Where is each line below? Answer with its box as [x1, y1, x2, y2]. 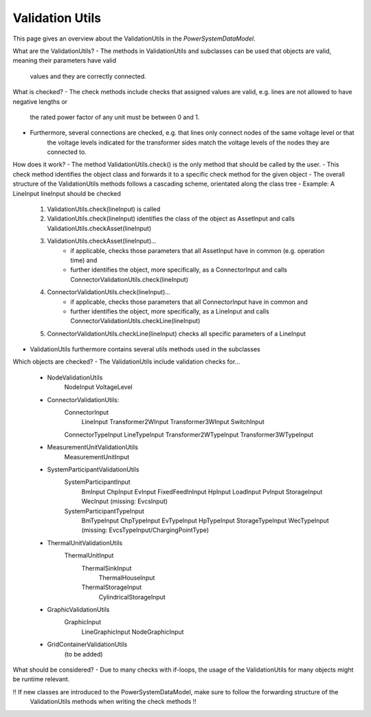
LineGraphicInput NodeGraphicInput [81, 628, 184, 636]
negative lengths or [12, 97, 68, 106]
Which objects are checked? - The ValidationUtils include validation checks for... [12, 357, 240, 366]
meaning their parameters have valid [12, 56, 117, 65]
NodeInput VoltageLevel [64, 383, 133, 391]
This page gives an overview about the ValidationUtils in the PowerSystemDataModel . [12, 34, 256, 43]
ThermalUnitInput [64, 551, 114, 560]
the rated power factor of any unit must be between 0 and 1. [30, 113, 200, 121]
